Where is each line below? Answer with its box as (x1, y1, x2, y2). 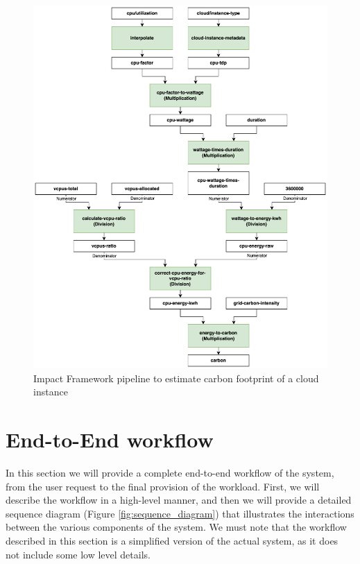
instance (33, 384, 68, 399)
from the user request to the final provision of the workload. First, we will (6, 479, 320, 493)
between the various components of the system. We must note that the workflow (6, 520, 347, 534)
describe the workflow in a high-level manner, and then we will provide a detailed (6, 493, 352, 507)
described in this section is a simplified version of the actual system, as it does (6, 533, 338, 547)
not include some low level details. (6, 547, 151, 561)
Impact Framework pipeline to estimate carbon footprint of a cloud (33, 370, 319, 385)
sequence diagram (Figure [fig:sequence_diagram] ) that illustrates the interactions (6, 506, 354, 520)
